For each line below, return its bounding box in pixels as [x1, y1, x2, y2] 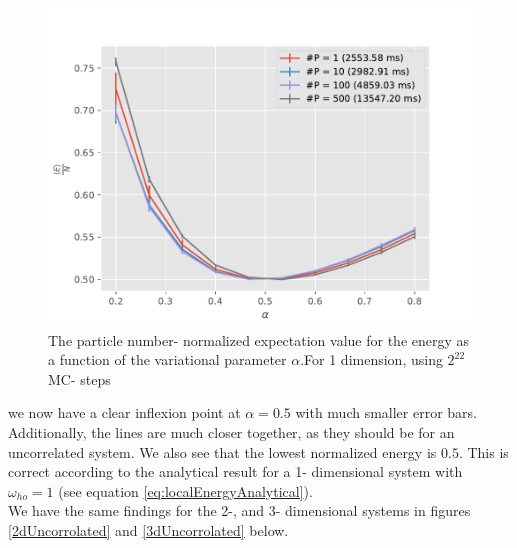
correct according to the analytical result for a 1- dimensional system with [8, 461, 463, 482]
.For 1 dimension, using [300, 349, 443, 370]
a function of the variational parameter [48, 349, 287, 370]
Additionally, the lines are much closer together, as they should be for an [8, 421, 455, 442]
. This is [458, 441, 509, 462]
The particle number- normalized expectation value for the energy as [48, 329, 470, 350]
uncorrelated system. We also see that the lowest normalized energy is [8, 441, 437, 462]
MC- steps [48, 368, 111, 389]
